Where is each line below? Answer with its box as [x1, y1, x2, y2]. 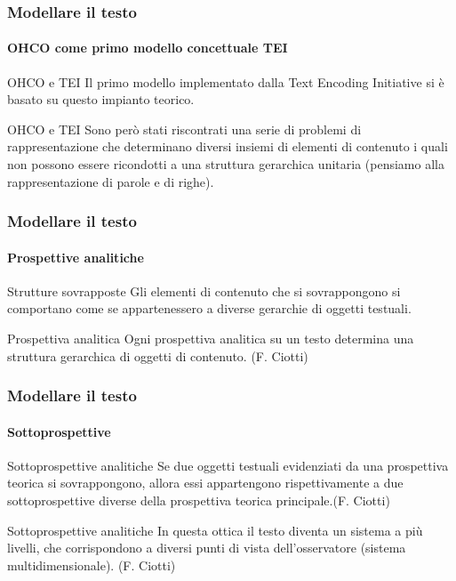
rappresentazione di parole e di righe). [7, 172, 214, 190]
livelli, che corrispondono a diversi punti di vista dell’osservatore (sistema [7, 538, 406, 557]
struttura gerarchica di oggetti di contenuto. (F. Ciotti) [7, 346, 308, 365]
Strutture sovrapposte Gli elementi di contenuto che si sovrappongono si [7, 281, 401, 300]
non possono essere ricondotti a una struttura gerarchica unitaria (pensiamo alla [7, 155, 444, 173]
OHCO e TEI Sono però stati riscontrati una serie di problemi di [7, 119, 362, 138]
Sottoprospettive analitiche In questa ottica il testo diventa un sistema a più [7, 520, 423, 539]
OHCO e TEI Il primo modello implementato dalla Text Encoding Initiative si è [7, 72, 444, 91]
